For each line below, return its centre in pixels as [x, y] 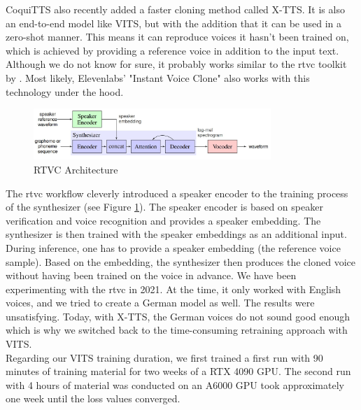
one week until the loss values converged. [93, 398]
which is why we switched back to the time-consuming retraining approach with [177, 330]
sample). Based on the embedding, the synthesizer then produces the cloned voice [180, 261]
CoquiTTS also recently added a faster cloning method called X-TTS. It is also [175, 9]
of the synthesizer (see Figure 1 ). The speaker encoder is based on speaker [164, 207]
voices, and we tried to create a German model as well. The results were [160, 303]
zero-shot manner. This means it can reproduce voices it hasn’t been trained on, [177, 37]
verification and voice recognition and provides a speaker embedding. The [163, 220]
